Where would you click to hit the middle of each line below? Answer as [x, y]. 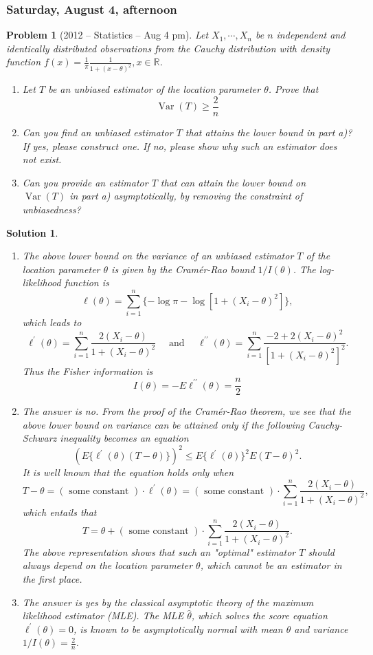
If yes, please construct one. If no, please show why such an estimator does [180, 146]
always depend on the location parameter [108, 565]
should [321, 551]
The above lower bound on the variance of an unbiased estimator [158, 256]
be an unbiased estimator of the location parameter [155, 89]
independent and [311, 35]
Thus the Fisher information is [88, 371]
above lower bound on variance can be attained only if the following [163, 424]
